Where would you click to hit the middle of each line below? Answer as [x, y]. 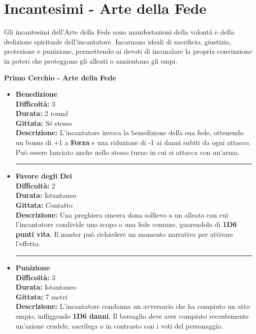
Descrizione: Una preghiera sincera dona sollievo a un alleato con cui [122, 214]
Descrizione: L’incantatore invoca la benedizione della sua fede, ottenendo [129, 132]
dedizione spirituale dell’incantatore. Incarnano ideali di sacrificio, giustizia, [118, 41]
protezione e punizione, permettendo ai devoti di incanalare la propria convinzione [128, 51]
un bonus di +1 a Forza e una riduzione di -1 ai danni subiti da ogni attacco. [133, 142]
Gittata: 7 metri [41, 296]
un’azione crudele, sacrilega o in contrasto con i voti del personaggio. [119, 325]
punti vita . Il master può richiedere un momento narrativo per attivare [124, 234]
